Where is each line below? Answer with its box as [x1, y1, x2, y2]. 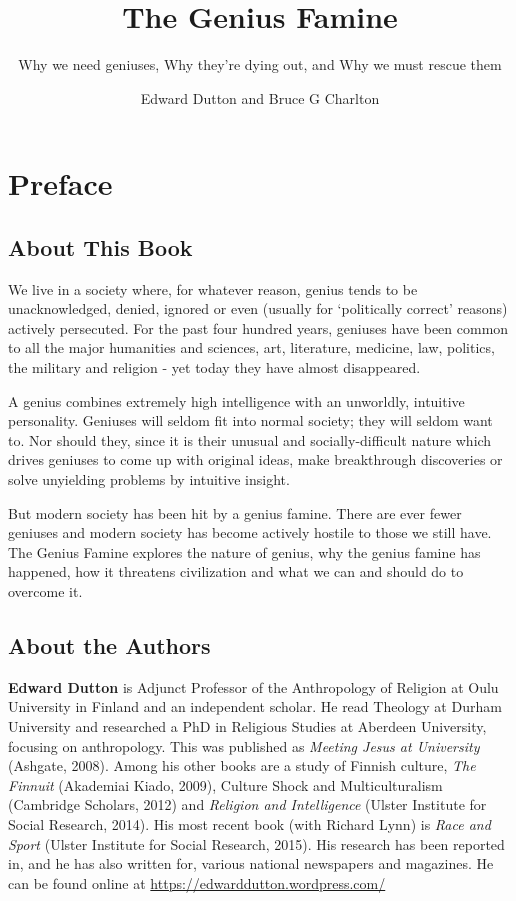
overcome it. [8, 581, 83, 602]
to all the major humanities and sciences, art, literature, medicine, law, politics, [8, 337, 495, 358]
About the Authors [8, 630, 211, 660]
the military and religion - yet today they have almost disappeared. [8, 357, 421, 378]
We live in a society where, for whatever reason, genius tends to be [8, 278, 418, 299]
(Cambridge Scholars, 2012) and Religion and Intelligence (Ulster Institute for [8, 794, 487, 815]
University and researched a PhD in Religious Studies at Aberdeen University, [8, 716, 487, 736]
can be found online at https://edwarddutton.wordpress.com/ [8, 872, 386, 893]
